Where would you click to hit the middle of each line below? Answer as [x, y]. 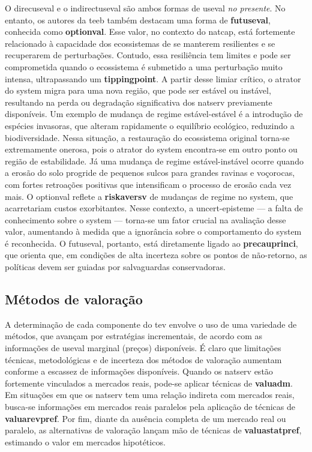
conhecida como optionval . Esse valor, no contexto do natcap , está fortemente [150, 32]
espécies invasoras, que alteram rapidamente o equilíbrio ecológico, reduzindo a [150, 125]
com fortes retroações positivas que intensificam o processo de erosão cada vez [148, 184]
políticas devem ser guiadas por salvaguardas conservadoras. [115, 267]
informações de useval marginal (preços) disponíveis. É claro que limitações [143, 348]
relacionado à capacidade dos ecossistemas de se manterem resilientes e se [140, 43]
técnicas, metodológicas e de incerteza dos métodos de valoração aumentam [143, 359]
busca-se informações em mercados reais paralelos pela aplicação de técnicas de [150, 407]
